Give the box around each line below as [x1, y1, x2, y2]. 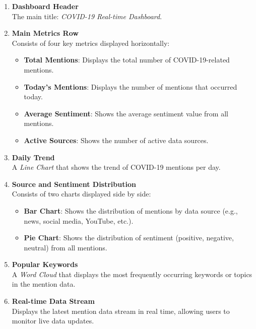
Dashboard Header [12, 1, 79, 11]
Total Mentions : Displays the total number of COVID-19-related [24, 54, 230, 65]
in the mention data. [12, 279, 76, 289]
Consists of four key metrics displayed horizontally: [12, 37, 170, 48]
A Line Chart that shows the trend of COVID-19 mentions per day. [12, 162, 221, 172]
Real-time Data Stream [12, 296, 95, 306]
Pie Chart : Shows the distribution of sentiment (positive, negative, [24, 232, 234, 243]
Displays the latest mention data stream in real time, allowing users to [12, 305, 230, 316]
